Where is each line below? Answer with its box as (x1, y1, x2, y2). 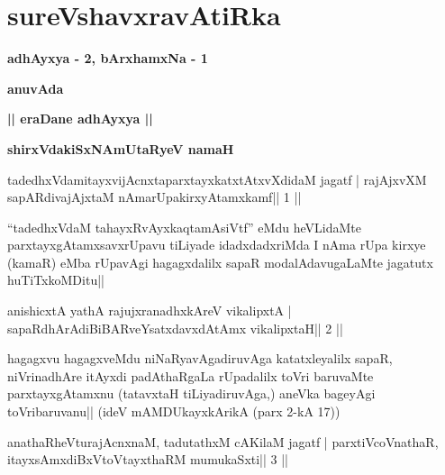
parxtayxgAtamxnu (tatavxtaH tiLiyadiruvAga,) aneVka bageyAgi (7, 384, 376, 403)
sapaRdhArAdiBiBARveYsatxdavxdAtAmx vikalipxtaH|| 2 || (7, 318, 343, 337)
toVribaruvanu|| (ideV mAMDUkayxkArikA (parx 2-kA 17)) (7, 402, 341, 421)
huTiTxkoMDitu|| (7, 270, 104, 289)
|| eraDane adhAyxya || (7, 109, 153, 128)
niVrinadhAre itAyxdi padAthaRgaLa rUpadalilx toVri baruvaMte (7, 366, 374, 385)
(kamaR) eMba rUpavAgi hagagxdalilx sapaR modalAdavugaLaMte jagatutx (7, 252, 433, 271)
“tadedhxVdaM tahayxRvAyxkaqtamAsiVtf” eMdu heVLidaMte (7, 217, 361, 236)
